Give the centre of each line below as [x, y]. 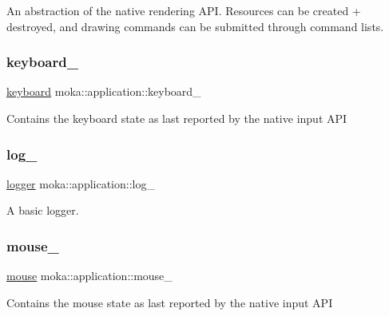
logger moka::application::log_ [81, 183]
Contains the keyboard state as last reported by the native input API [177, 118]
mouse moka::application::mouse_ [89, 276]
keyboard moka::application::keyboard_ [104, 91]
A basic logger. [43, 210]
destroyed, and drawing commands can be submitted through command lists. [195, 26]
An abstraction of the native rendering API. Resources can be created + [184, 10]
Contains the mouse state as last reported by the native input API [170, 302]
